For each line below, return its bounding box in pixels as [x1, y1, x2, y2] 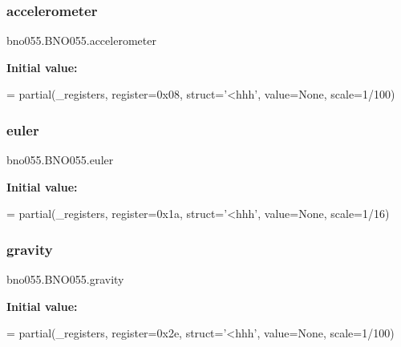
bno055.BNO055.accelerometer [6, 32, 156, 49]
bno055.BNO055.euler [6, 151, 114, 168]
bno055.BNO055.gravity [6, 271, 124, 288]
